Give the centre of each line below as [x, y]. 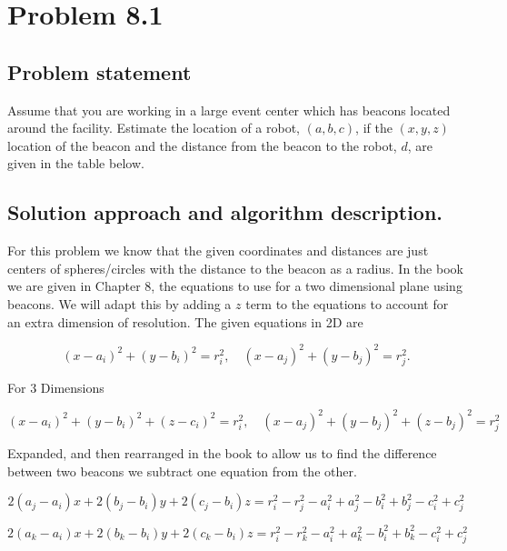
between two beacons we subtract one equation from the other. [182, 471]
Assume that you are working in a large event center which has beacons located [229, 110]
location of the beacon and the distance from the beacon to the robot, [202, 145]
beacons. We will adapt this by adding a [119, 303]
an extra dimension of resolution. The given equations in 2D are [185, 321]
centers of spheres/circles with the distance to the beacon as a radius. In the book [235, 268]
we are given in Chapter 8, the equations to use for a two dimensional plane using [235, 286]
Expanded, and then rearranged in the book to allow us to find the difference [222, 453]
